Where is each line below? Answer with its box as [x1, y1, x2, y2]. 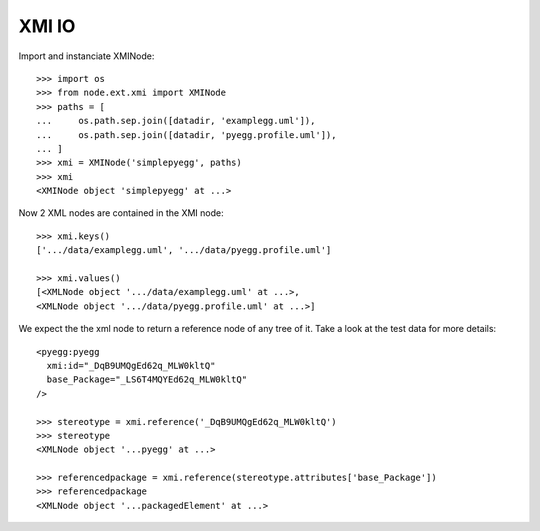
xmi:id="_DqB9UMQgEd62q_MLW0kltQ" [46, 360, 216, 371]
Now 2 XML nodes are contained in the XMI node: [18, 207, 224, 219]
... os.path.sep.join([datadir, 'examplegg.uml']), [36, 115, 316, 127]
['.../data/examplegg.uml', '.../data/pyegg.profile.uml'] [36, 245, 332, 256]
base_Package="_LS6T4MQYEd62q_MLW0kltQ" [46, 374, 248, 385]
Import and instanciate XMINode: [18, 50, 155, 62]
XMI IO [18, 15, 76, 37]
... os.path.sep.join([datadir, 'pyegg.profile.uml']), [36, 129, 337, 140]
